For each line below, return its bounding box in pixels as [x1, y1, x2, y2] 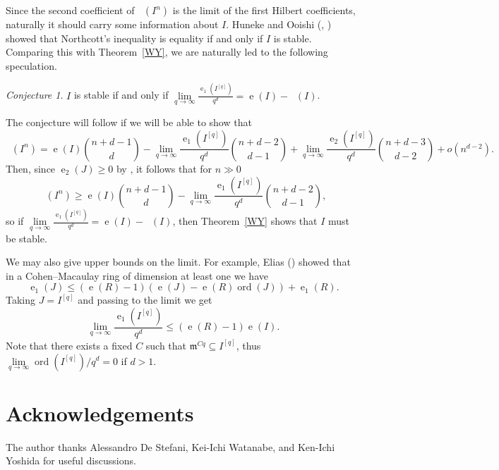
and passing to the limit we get [78, 292, 212, 307]
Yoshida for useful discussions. [6, 453, 136, 468]
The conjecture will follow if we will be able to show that [6, 114, 252, 129]
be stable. [6, 230, 47, 245]
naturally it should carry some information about [6, 17, 219, 31]
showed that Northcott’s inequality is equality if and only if [6, 30, 263, 45]
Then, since [6, 161, 56, 175]
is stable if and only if [73, 87, 169, 102]
